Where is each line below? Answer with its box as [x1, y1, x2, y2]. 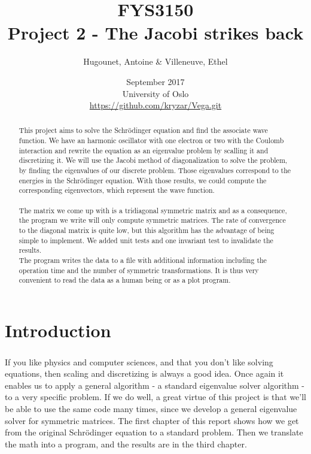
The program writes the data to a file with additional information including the [19, 255, 267, 265]
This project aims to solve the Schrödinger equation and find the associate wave [19, 125, 268, 135]
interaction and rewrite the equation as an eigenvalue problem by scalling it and [19, 145, 269, 155]
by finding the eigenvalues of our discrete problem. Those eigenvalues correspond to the [19, 165, 291, 175]
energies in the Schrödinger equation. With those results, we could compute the [19, 175, 267, 185]
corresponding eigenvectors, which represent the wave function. [19, 185, 215, 195]
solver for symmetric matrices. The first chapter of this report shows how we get [5, 414, 299, 426]
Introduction [5, 317, 111, 342]
